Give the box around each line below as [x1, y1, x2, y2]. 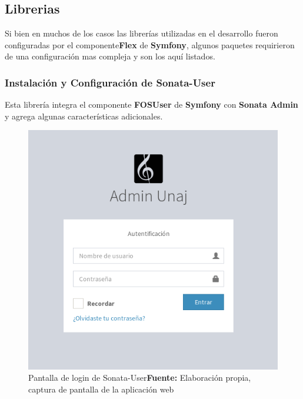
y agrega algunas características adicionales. [5, 109, 163, 122]
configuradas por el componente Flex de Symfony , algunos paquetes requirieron [5, 38, 295, 51]
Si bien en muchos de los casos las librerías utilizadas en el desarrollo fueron [5, 27, 278, 39]
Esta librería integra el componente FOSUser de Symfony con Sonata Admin [5, 98, 298, 111]
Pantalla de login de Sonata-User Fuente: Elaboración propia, [28, 371, 251, 384]
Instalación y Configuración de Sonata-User [5, 75, 215, 89]
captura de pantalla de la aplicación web [28, 383, 174, 395]
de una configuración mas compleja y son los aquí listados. [5, 50, 215, 62]
